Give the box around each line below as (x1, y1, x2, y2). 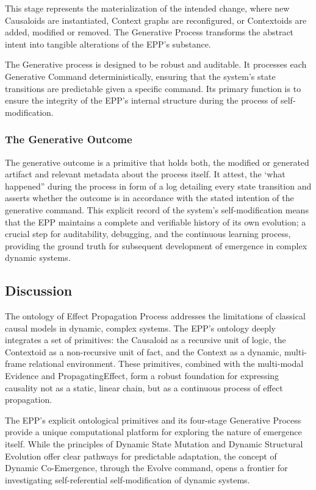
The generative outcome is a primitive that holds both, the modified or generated (5, 155, 309, 168)
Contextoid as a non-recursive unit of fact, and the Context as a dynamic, (5, 345, 282, 358)
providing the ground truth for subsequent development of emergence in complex (5, 239, 307, 252)
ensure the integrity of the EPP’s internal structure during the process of (5, 94, 278, 107)
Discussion (5, 281, 73, 300)
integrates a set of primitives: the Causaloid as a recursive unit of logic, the (5, 333, 286, 346)
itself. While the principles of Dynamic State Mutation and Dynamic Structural (5, 438, 303, 450)
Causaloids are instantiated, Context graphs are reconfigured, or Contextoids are (5, 13, 307, 26)
